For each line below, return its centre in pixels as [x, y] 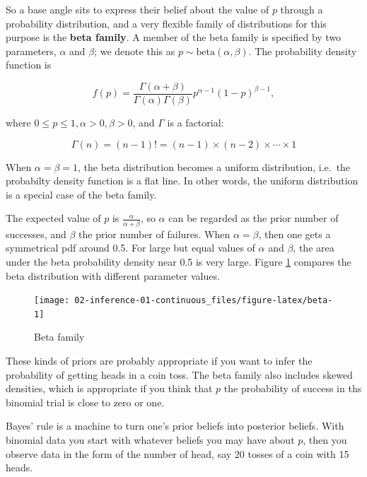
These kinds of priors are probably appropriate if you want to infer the [159, 360]
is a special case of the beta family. [81, 194]
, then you [325, 439]
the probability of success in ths [293, 388]
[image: [52, 301]
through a [302, 9]
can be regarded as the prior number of [254, 218]
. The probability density [303, 51]
